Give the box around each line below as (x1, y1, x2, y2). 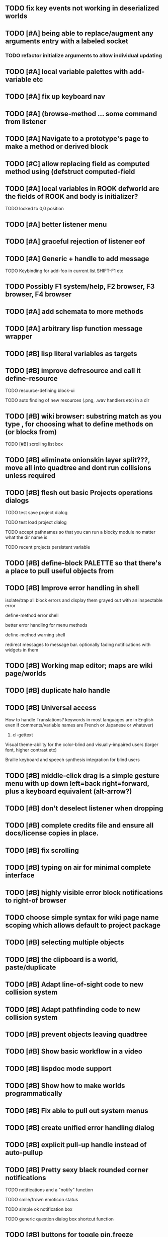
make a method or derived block (5, 142, 109, 151)
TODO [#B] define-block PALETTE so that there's (5, 558, 162, 567)
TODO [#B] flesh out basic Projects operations (5, 488, 153, 497)
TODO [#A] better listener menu (5, 220, 107, 228)
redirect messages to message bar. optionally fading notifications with (5, 641, 151, 647)
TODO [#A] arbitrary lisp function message (5, 324, 143, 333)
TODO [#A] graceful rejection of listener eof (5, 237, 145, 246)
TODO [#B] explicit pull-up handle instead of (5, 1140, 147, 1149)
